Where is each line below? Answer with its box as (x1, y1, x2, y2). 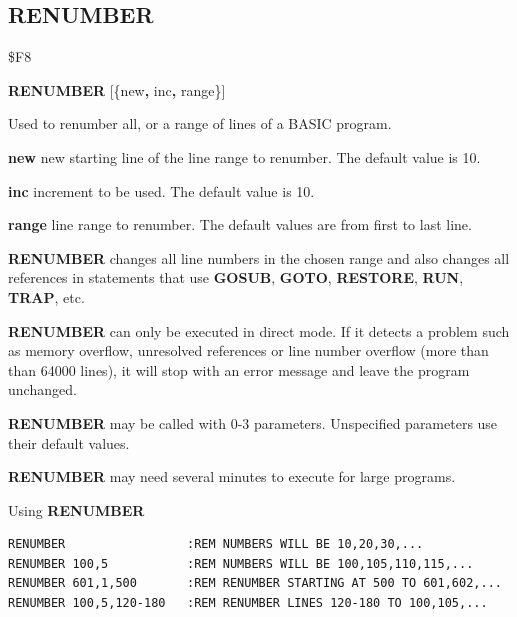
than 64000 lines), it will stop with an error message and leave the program (8, 359, 470, 380)
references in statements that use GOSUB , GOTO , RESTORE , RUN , (8, 267, 464, 288)
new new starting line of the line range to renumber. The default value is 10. (8, 146, 481, 167)
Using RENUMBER (8, 499, 145, 520)
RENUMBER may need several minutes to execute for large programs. (8, 466, 456, 487)
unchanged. (8, 379, 77, 400)
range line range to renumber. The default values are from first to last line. (8, 214, 472, 235)
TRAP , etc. (8, 286, 85, 307)
